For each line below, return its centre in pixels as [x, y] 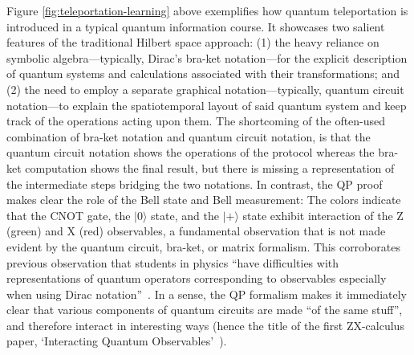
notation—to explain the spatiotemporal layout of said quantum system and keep [207, 105]
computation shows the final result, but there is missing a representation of [210, 167]
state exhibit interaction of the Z [323, 215]
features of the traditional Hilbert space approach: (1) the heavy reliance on [193, 42]
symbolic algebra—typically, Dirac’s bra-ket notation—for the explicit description [207, 57]
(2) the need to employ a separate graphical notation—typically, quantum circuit [205, 89]
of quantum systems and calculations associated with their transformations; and [203, 73]
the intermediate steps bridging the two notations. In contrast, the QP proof [195, 184]
